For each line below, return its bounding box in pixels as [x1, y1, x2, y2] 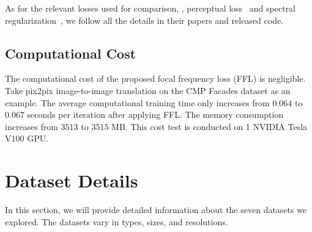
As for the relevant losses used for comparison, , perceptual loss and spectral [5, 2, 295, 14]
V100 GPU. [5, 132, 49, 145]
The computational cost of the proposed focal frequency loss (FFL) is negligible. [5, 72, 306, 85]
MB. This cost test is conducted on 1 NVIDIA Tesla [111, 120, 308, 132]
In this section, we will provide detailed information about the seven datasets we [5, 203, 307, 216]
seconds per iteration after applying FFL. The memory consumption [27, 108, 284, 121]
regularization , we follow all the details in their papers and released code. [5, 13, 284, 26]
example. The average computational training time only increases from [5, 96, 270, 109]
